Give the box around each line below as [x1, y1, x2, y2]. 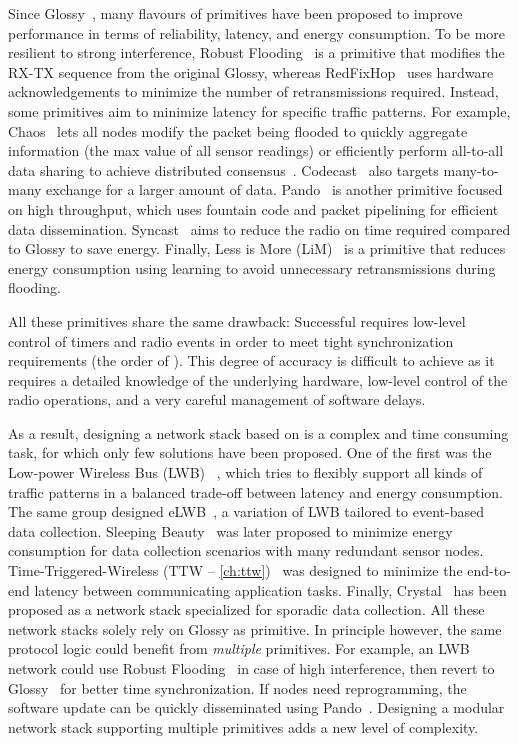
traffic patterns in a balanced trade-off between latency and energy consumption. [8, 481, 503, 502]
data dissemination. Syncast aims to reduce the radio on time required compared [8, 218, 511, 239]
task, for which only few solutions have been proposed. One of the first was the [8, 442, 492, 463]
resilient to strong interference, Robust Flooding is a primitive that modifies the [8, 42, 505, 63]
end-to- [467, 560, 511, 581]
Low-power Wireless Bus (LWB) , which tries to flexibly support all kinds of [8, 462, 483, 483]
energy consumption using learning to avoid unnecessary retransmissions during [8, 257, 496, 278]
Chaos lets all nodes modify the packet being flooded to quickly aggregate [8, 120, 468, 141]
